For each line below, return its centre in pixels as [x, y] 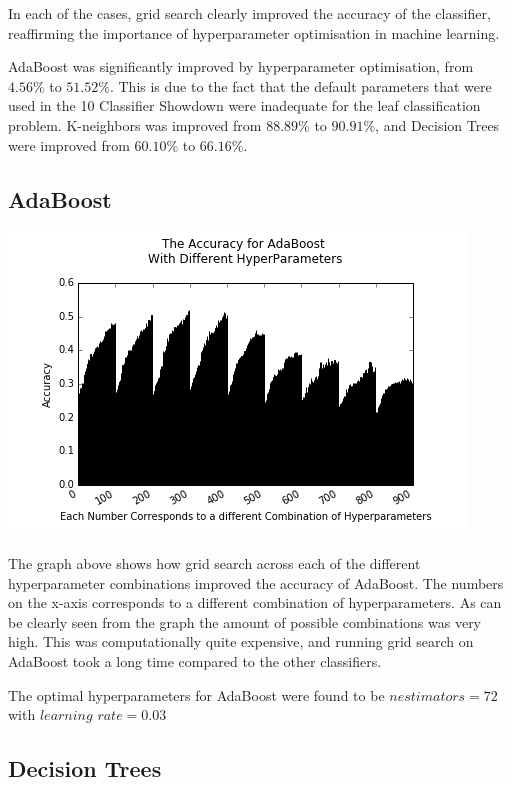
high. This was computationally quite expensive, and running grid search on [241, 641]
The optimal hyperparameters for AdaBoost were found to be [196, 694]
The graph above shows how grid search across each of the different [214, 562]
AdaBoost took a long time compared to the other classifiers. [195, 660]
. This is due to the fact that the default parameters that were [300, 85]
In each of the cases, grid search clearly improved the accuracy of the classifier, [249, 13]
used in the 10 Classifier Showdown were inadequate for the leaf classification [244, 105]
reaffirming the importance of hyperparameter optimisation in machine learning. [254, 32]
